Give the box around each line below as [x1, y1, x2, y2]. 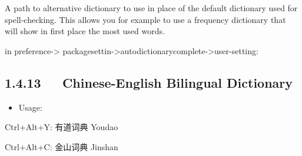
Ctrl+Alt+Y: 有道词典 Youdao [5, 121, 118, 133]
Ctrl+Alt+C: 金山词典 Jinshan [5, 140, 118, 152]
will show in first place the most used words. [5, 25, 165, 37]
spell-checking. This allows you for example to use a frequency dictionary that [5, 13, 286, 25]
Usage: [18, 101, 42, 113]
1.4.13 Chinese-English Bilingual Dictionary [5, 73, 293, 91]
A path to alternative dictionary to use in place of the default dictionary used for [5, 2, 298, 14]
